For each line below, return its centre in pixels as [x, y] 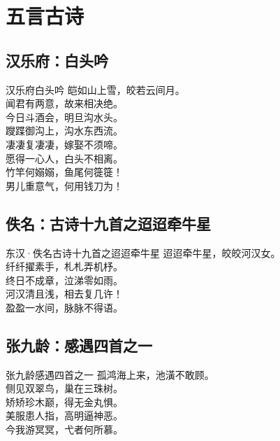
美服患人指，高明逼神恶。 [64, 415]
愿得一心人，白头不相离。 [64, 158]
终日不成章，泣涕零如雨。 [64, 280]
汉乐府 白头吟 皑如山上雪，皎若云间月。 [95, 89]
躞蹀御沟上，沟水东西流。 [64, 131]
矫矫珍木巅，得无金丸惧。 [64, 401]
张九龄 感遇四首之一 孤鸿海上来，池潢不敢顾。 [110, 374]
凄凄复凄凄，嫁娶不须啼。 [64, 144]
